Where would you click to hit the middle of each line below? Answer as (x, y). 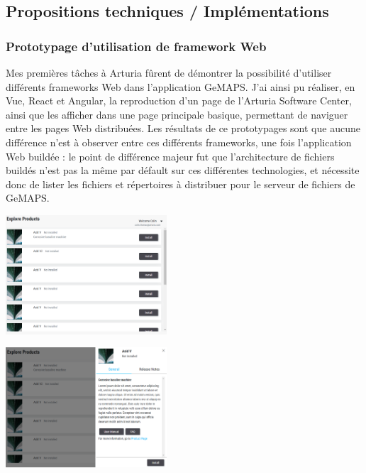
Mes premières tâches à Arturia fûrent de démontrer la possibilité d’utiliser (169, 72)
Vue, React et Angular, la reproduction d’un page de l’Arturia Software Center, (179, 100)
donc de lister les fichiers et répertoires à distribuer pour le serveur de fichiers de (181, 184)
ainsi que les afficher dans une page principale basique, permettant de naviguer (177, 114)
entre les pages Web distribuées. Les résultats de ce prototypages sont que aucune (183, 128)
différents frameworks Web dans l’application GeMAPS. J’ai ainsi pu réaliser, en (181, 86)
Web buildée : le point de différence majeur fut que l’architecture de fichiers (170, 156)
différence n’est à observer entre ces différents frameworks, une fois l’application (179, 142)
